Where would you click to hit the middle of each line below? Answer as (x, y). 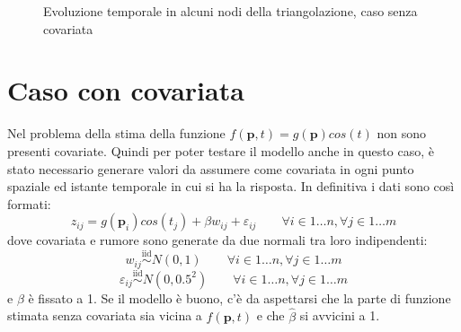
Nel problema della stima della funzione (116, 133)
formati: (29, 203)
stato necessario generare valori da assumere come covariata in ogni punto (211, 168)
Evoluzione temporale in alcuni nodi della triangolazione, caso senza (230, 11)
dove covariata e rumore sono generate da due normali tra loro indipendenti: (217, 240)
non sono (401, 133)
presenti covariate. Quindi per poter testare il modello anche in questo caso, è (221, 150)
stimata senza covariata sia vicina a (105, 315)
